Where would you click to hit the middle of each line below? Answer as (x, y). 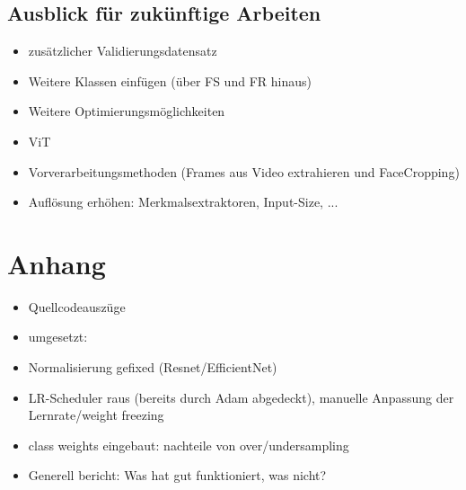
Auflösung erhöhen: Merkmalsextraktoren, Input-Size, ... (183, 202)
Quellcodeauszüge (77, 306)
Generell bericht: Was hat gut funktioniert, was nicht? (177, 475)
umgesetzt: (58, 337)
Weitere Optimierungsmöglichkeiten (127, 111)
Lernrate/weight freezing (96, 415)
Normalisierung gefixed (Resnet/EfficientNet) (153, 367)
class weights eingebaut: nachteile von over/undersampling (189, 445)
